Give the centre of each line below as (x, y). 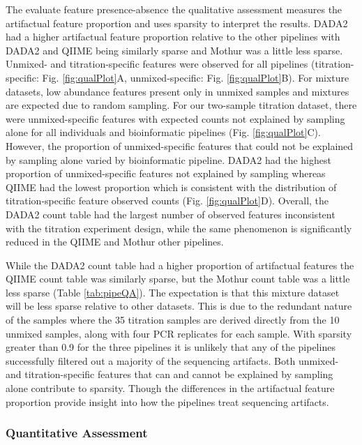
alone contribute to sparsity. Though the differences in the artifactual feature (170, 388)
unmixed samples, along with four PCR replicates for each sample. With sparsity (179, 333)
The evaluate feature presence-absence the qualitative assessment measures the (174, 9)
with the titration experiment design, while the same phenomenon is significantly (179, 228)
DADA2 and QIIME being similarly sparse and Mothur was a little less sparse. (174, 50)
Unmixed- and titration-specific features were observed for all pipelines (157, 64)
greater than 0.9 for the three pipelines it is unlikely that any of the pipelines (171, 347)
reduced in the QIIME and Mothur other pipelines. (115, 242)
